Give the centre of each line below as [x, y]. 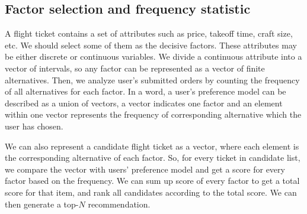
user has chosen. [34, 126]
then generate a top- [42, 204]
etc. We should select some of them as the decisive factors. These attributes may [151, 45]
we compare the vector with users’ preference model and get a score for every [145, 169]
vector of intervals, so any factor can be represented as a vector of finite [135, 68]
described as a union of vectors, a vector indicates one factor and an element [144, 103]
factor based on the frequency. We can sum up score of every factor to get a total [152, 181]
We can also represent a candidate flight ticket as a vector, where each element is [152, 146]
